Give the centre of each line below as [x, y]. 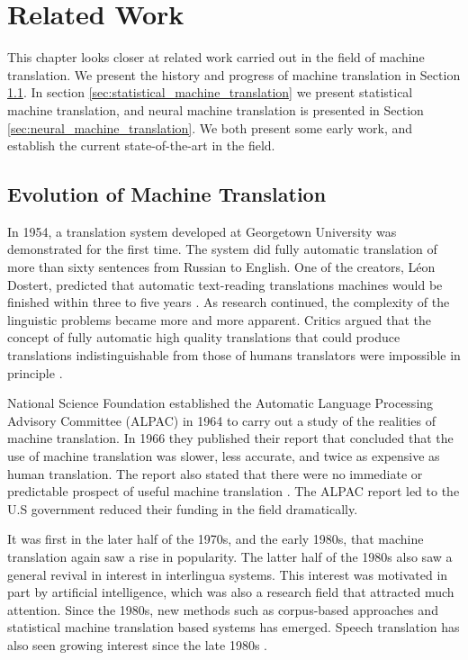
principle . [35, 372]
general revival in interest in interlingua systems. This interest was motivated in [228, 574]
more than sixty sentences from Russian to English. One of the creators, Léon [221, 267]
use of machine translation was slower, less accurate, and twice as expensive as [224, 456]
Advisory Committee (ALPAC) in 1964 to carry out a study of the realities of [221, 420]
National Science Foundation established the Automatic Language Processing [220, 403]
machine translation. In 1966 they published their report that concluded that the [230, 438]
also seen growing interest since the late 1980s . [137, 644]
